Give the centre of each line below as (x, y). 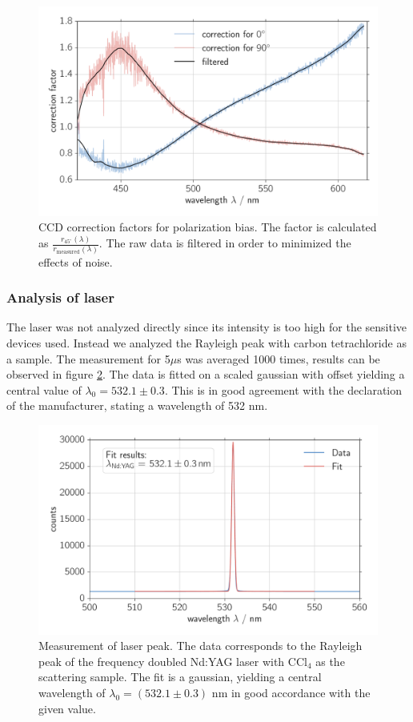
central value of (44, 389)
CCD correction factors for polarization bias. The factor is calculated (208, 227)
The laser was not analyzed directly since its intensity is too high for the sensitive (207, 327)
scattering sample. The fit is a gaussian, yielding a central (180, 677)
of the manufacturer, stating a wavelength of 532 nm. (137, 405)
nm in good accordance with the (291, 692)
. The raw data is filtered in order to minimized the (225, 243)
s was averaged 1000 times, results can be (279, 358)
